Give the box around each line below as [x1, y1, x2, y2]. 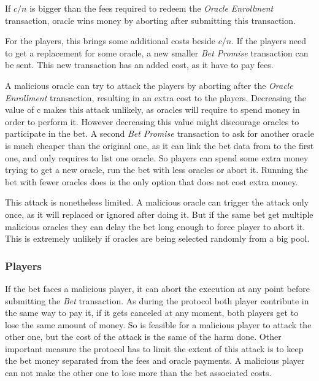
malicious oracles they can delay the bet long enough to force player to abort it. [5, 220, 306, 233]
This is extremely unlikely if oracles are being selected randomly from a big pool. [5, 232, 310, 245]
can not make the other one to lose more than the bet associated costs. [5, 366, 272, 379]
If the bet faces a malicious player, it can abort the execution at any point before [5, 282, 310, 294]
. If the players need [231, 34, 307, 47]
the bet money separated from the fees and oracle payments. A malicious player [5, 354, 305, 367]
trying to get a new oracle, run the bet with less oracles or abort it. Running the [5, 163, 308, 176]
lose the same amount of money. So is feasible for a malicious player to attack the [5, 318, 312, 331]
